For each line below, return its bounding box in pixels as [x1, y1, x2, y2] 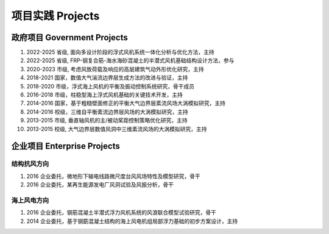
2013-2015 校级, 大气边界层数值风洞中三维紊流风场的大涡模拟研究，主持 [26, 125, 207, 132]
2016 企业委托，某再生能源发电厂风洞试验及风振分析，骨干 [26, 181, 174, 188]
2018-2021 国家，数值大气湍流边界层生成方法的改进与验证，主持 [26, 74, 188, 82]
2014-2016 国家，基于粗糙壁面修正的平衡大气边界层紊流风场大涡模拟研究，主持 [26, 99, 225, 107]
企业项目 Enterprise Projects [11, 141, 120, 152]
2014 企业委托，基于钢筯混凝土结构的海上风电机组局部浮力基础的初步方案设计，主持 [26, 217, 238, 225]
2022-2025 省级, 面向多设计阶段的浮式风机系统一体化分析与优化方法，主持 [26, 49, 214, 56]
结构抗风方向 [11, 160, 49, 168]
